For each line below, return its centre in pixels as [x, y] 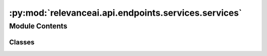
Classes [22, 42]
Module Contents [38, 26]
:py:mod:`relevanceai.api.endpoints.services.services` [126, 13]
